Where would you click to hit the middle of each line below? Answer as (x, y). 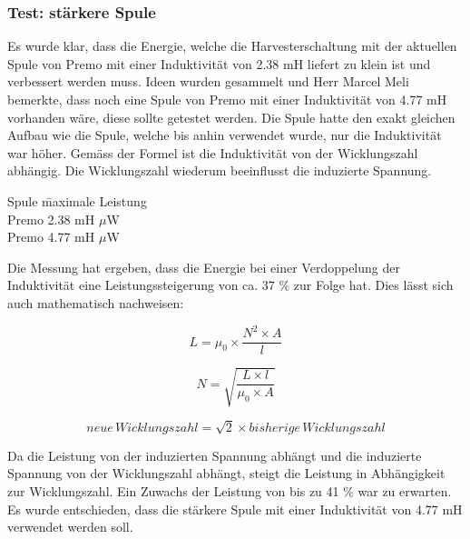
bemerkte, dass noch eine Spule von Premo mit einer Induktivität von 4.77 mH (227, 99)
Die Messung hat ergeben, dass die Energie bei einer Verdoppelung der (204, 267)
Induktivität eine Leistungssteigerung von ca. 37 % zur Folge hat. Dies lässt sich (230, 285)
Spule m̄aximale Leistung (77, 200)
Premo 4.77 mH (51, 237)
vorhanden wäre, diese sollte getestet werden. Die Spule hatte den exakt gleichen (231, 117)
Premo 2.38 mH (51, 219)
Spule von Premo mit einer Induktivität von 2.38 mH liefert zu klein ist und (219, 63)
